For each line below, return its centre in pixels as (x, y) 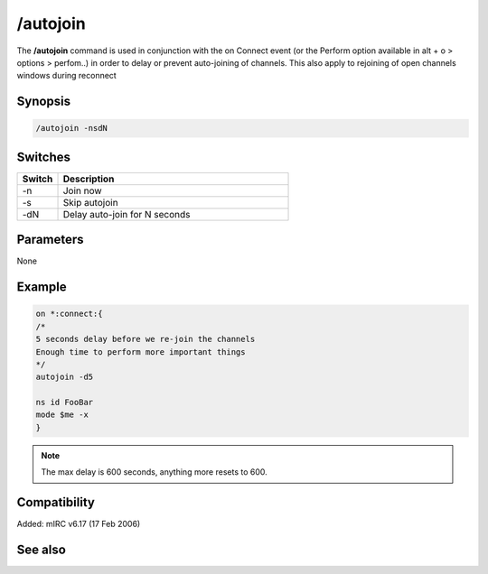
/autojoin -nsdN (72, 128)
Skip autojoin (90, 202)
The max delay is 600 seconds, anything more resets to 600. (155, 472)
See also (42, 549)
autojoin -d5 (65, 377)
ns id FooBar (65, 403)
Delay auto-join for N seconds (127, 214)
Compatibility (56, 502)
